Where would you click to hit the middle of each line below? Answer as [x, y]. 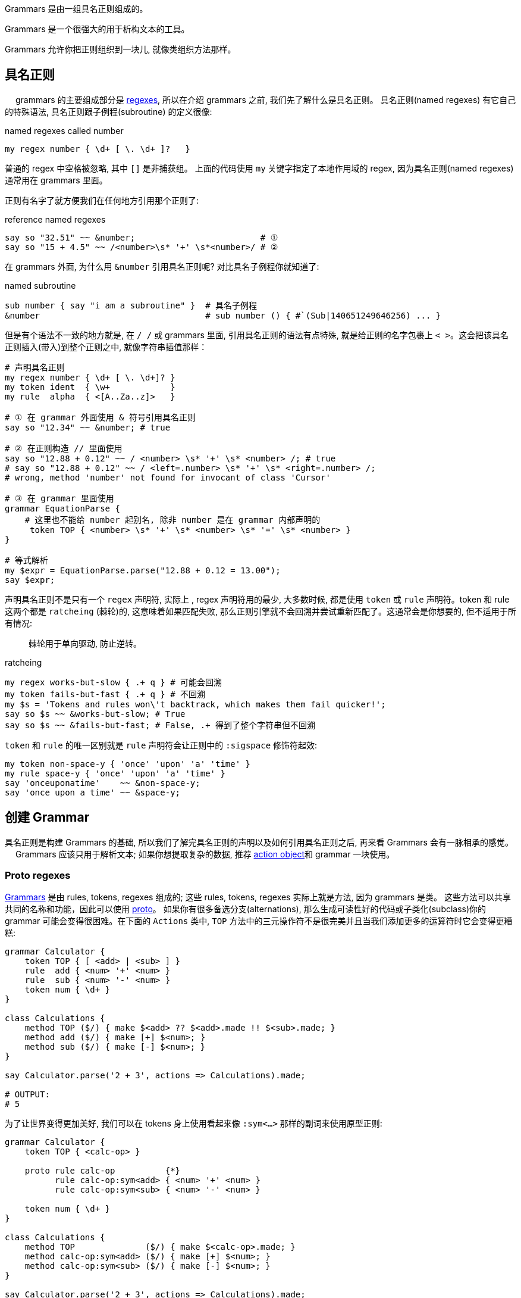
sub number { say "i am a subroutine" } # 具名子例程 [131, 305]
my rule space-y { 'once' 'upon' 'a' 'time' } [115, 773]
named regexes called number [64, 130]
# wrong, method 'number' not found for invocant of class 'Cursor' [168, 477]
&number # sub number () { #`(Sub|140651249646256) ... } [223, 315]
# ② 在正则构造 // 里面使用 [64, 448]
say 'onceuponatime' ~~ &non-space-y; [103, 783]
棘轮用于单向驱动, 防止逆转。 [85, 643]
